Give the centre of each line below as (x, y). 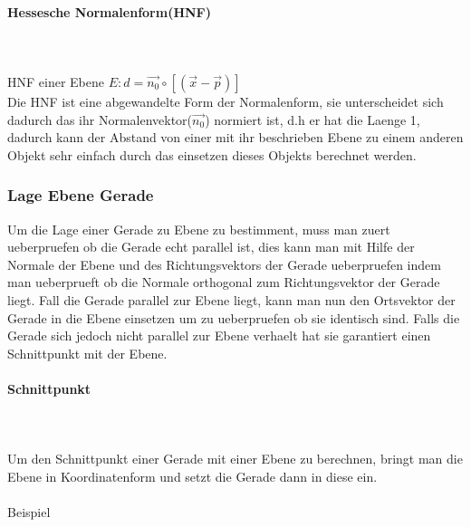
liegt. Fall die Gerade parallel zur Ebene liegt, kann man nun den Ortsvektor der (231, 299)
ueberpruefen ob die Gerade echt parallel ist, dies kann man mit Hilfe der (211, 247)
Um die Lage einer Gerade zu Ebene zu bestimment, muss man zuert (199, 229)
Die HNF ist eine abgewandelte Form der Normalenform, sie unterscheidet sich (226, 101)
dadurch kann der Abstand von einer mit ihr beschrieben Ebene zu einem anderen (235, 137)
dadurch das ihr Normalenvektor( (100, 119)
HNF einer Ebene (56, 81)
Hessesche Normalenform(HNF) (109, 11)
